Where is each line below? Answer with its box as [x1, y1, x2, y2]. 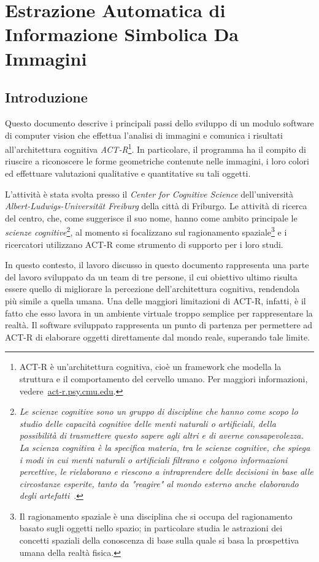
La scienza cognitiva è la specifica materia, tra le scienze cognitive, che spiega [19, 441, 310, 453]
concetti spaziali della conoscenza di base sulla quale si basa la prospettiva [19, 534, 299, 547]
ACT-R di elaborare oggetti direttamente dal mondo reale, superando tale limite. [5, 330, 310, 343]
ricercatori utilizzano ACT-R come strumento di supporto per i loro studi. [5, 237, 283, 250]
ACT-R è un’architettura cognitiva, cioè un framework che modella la [19, 360, 282, 373]
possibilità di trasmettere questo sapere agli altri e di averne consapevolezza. [19, 429, 304, 442]
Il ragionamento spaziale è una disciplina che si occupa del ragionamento [19, 509, 293, 522]
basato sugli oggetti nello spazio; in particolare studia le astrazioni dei [19, 522, 283, 534]
